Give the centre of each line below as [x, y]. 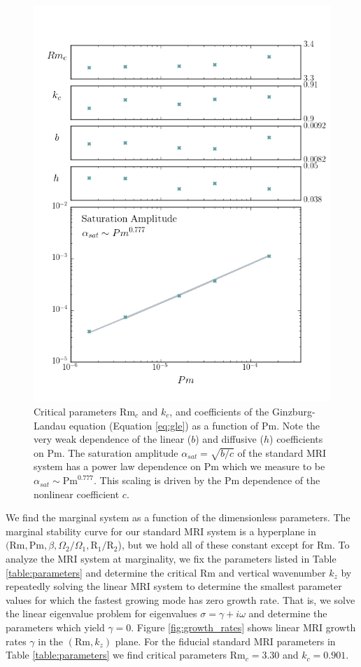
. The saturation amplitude [120, 452]
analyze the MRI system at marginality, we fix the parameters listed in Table [171, 559]
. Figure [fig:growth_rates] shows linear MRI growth [243, 627]
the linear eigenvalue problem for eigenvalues [101, 613]
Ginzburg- [293, 411]
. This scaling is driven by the [158, 480]
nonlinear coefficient [77, 494]
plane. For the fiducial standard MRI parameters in [225, 641]
